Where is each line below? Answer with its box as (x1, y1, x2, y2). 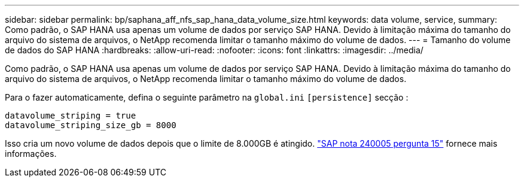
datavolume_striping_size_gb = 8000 (5, 120, 176, 130)
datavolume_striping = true (5, 111, 136, 120)
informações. (5, 148, 57, 159)
